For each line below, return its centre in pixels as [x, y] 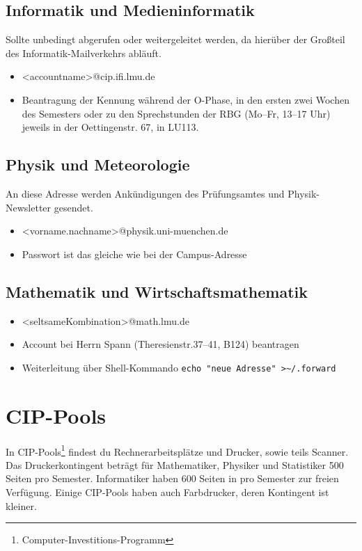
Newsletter [29, 207]
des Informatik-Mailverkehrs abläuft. [84, 53]
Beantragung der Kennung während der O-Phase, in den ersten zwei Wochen [186, 99]
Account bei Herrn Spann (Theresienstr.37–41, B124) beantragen [160, 344]
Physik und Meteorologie [98, 165]
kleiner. [21, 505]
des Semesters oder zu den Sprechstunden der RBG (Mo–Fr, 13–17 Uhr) [176, 113]
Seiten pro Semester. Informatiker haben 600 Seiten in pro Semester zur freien [172, 478]
